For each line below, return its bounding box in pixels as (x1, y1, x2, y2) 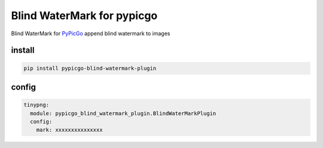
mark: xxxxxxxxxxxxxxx (36, 127, 103, 134)
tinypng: (23, 101, 50, 109)
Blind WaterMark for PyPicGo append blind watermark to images (11, 30, 170, 37)
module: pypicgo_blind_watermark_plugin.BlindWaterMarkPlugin (30, 110, 217, 116)
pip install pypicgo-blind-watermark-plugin (23, 64, 157, 72)
